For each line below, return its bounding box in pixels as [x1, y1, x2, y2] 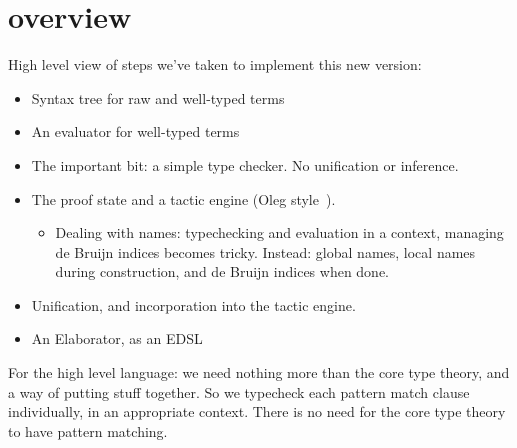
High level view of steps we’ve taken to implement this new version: [8, 54, 422, 75]
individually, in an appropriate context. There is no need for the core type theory [8, 401, 506, 422]
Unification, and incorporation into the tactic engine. [31, 294, 356, 315]
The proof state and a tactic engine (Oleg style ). [31, 188, 336, 209]
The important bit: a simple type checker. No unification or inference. [31, 154, 459, 175]
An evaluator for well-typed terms [31, 121, 240, 142]
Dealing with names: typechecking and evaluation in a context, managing [55, 222, 504, 243]
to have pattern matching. [8, 420, 168, 441]
